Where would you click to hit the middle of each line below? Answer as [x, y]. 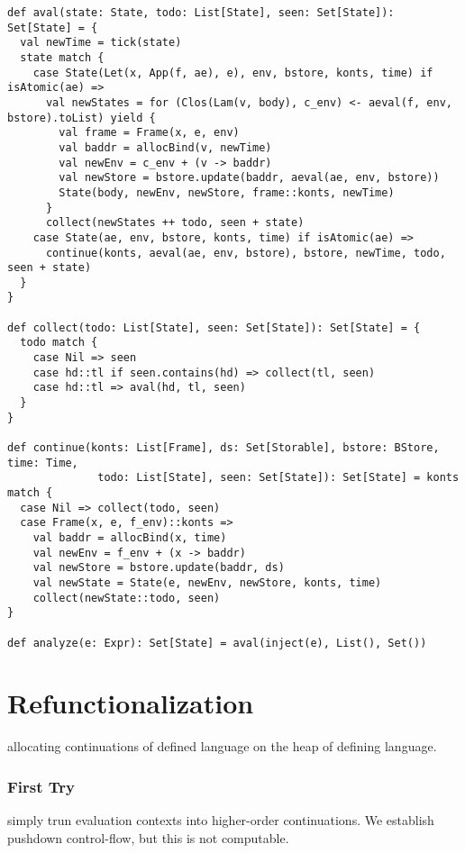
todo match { [59, 343]
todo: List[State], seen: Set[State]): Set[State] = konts [278, 478]
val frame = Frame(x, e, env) [149, 133]
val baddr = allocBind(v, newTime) [165, 147]
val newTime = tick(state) [101, 43]
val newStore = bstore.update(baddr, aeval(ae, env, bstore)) [249, 178]
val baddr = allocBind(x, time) [130, 537]
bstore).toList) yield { [82, 118]
